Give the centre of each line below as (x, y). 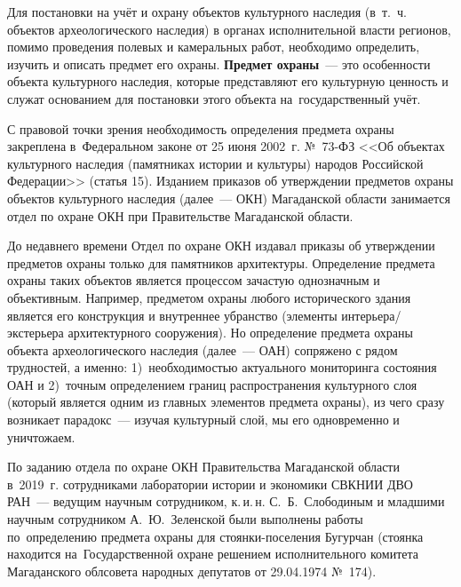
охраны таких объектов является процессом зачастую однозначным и (194, 280)
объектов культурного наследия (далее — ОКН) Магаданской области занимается (229, 198)
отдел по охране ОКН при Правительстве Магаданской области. (180, 215)
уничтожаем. (41, 436)
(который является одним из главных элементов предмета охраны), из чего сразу (226, 402)
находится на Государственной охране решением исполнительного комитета (213, 554)
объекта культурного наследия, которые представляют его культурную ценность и (228, 81)
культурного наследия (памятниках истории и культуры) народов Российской (215, 163)
